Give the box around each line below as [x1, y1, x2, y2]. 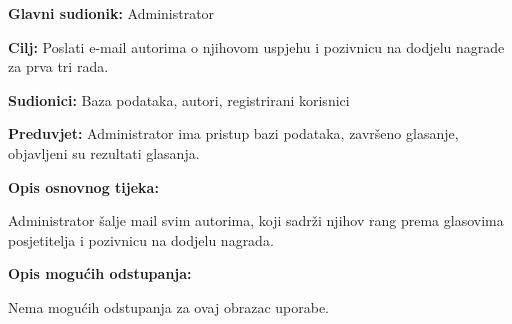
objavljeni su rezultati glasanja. [8, 142, 200, 163]
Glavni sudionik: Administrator [8, 3, 215, 23]
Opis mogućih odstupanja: [8, 263, 192, 284]
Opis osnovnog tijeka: [8, 176, 159, 197]
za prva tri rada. [8, 56, 109, 77]
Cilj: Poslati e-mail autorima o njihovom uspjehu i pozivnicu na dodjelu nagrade [8, 36, 505, 57]
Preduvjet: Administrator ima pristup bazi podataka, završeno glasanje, [8, 123, 459, 144]
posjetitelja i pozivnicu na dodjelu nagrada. [8, 229, 274, 250]
